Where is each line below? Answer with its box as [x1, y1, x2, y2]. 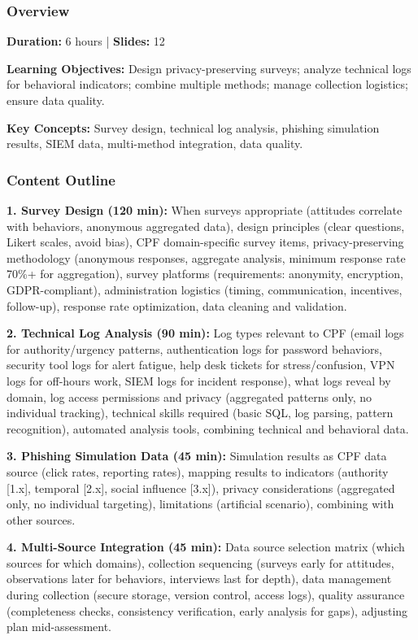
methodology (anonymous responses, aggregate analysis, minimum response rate [7, 249, 406, 266]
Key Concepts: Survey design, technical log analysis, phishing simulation [7, 119, 380, 136]
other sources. [7, 511, 76, 528]
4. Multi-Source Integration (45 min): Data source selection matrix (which [7, 538, 405, 555]
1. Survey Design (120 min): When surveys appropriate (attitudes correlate [7, 202, 403, 218]
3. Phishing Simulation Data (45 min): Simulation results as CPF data [7, 447, 387, 464]
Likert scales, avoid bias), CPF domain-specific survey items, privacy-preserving [7, 233, 404, 250]
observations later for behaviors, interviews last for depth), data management [7, 570, 392, 587]
